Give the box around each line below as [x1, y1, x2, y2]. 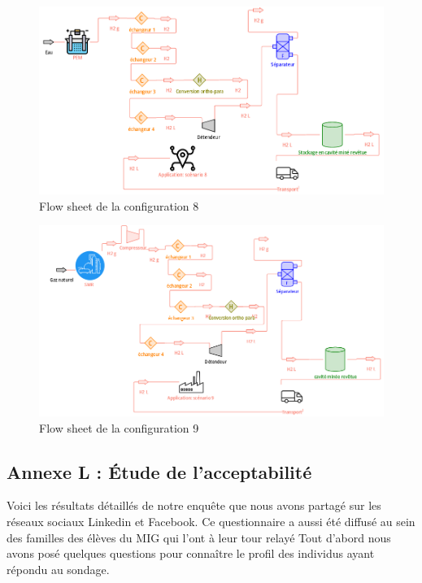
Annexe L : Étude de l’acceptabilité [7, 459, 312, 484]
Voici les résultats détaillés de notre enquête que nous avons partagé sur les [7, 497, 381, 514]
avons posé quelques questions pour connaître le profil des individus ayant [7, 545, 375, 562]
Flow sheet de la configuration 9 [39, 419, 199, 436]
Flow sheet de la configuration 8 [39, 197, 199, 214]
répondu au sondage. [7, 560, 110, 577]
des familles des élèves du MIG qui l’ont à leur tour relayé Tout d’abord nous [7, 529, 391, 546]
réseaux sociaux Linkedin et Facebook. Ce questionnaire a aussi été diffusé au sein [7, 513, 415, 530]
